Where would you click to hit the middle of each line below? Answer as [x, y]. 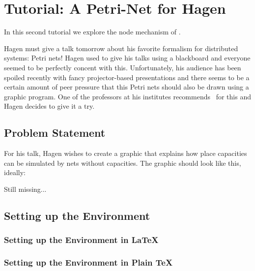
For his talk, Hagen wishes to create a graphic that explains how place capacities [126, 153]
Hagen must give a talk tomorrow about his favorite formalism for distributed [121, 48]
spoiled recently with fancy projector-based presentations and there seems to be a [127, 77]
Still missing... [25, 189]
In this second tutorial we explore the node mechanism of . [92, 32]
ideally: [15, 172]
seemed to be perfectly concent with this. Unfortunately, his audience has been [123, 67]
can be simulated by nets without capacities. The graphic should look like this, [123, 163]
